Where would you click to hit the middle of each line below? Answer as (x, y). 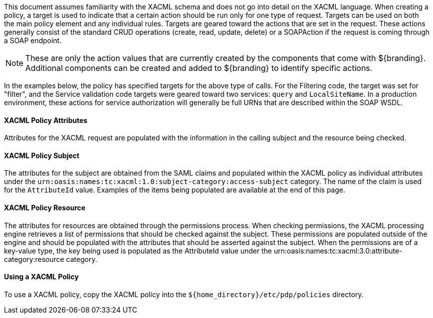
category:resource (34, 259)
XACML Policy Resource (45, 208)
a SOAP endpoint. (33, 40)
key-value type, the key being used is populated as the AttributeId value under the (138, 251)
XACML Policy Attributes (46, 120)
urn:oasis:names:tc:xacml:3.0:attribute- (338, 251)
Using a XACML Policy (41, 277)
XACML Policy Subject (42, 155)
